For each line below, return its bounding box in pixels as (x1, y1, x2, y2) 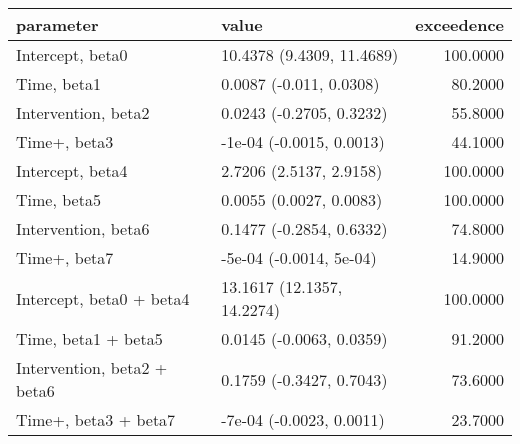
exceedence (415, 13, 504, 36)
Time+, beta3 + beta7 (16, 408, 176, 431)
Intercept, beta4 (16, 159, 128, 182)
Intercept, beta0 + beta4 (16, 286, 190, 310)
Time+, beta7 (16, 246, 114, 269)
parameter (16, 13, 99, 36)
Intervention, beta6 (16, 217, 150, 240)
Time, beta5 (16, 188, 101, 211)
